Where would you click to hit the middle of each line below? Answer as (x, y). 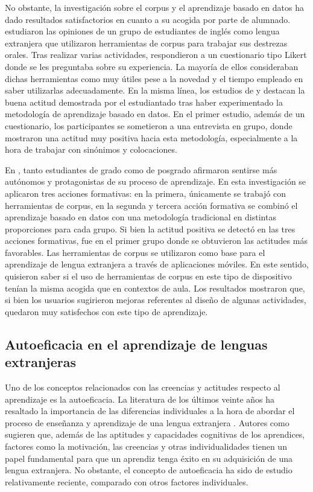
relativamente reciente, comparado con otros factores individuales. (127, 481)
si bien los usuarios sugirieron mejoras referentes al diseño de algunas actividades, (156, 300)
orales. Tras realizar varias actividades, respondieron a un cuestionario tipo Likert (156, 55)
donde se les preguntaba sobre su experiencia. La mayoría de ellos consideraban (152, 66)
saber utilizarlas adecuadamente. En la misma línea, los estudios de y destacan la (155, 90)
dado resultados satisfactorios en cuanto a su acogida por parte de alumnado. (148, 19)
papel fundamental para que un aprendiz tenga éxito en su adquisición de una (149, 458)
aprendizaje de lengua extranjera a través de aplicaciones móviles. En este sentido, (157, 264)
